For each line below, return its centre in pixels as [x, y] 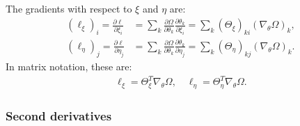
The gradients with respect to [69, 8]
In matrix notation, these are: [69, 66]
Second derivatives [59, 115]
